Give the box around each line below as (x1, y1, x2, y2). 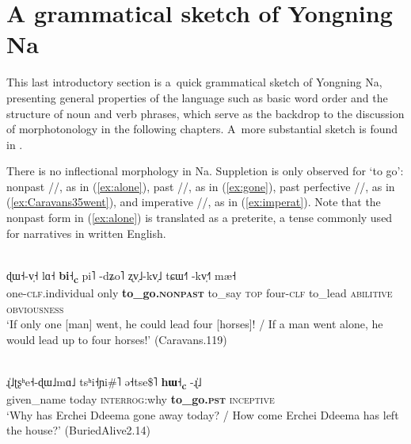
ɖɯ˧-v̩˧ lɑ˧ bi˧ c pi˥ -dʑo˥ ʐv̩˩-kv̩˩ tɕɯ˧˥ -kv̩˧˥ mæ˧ (6, 266, 237, 285)
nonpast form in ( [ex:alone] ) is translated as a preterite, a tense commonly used (6, 209, 393, 226)
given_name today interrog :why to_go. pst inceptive (6, 391, 275, 408)
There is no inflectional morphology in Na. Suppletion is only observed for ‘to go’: (6, 163, 404, 179)
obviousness (6, 300, 64, 316)
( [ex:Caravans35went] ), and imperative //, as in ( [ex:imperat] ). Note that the (6, 193, 381, 210)
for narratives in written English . (6, 224, 166, 241)
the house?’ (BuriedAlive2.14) (6, 422, 150, 438)
